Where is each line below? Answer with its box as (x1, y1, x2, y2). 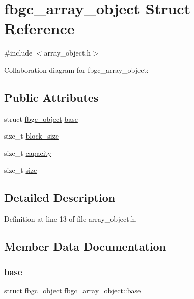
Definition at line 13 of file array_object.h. (4, 213, 137, 224)
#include (4, 47, 33, 58)
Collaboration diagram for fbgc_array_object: (4, 64, 149, 75)
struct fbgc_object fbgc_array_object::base (4, 285, 141, 295)
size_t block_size (4, 130, 59, 141)
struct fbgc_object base (4, 113, 78, 124)
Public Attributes (4, 89, 99, 105)
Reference (4, 18, 75, 39)
